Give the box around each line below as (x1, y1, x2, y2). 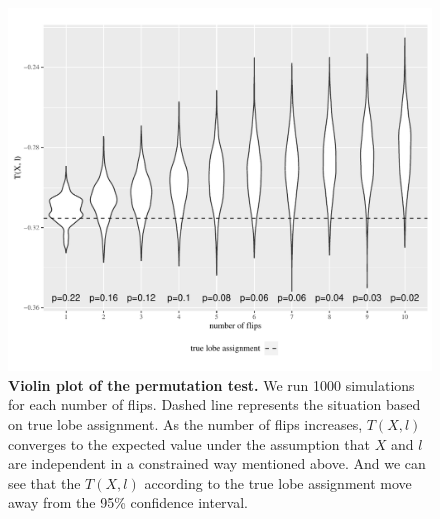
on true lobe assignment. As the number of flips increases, (8, 413, 363, 434)
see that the (8, 472, 81, 493)
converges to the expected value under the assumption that (8, 433, 370, 454)
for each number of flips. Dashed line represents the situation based (8, 394, 421, 415)
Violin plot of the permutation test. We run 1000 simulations (8, 374, 415, 395)
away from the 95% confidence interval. (8, 492, 249, 513)
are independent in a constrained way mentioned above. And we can (8, 453, 426, 474)
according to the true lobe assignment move (144, 472, 412, 493)
